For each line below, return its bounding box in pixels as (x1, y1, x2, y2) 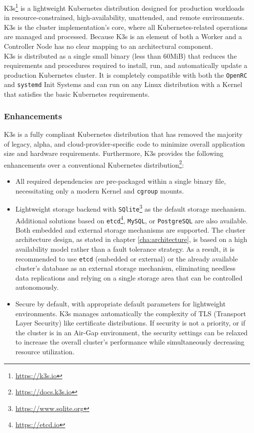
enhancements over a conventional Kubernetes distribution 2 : (4, 158, 184, 170)
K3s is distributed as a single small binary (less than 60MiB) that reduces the (4, 50, 237, 61)
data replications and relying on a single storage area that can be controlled (15, 272, 243, 282)
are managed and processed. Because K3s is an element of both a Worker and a (4, 31, 242, 42)
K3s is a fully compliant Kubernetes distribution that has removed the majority (4, 129, 243, 139)
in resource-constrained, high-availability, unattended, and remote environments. (4, 12, 245, 22)
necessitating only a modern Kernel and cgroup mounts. (15, 185, 184, 195)
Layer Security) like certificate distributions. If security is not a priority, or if (15, 318, 246, 328)
